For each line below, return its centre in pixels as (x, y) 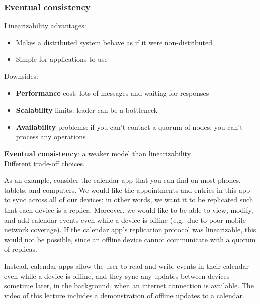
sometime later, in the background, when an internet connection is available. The (129, 286)
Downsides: (21, 76)
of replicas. (21, 249)
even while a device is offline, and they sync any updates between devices (117, 276)
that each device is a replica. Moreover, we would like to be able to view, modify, (129, 209)
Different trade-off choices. (45, 163)
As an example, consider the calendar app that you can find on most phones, (122, 180)
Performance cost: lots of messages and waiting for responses (112, 93)
